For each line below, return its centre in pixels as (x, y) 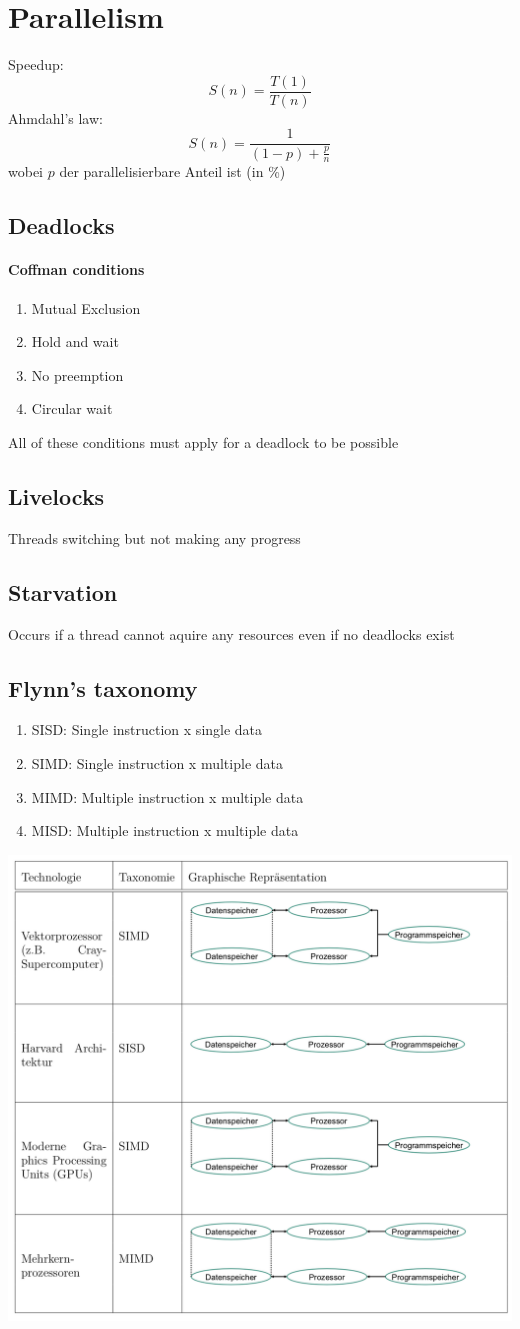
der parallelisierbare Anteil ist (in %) (172, 171)
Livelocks (56, 495)
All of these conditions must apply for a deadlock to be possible (203, 441)
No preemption (77, 374)
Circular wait (72, 408)
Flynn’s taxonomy (103, 687)
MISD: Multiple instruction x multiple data (165, 830)
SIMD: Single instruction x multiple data (157, 762)
